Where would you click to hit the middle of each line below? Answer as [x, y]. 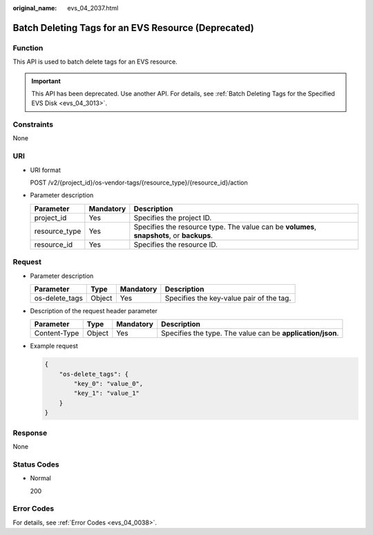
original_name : [35, 8]
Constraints [33, 124]
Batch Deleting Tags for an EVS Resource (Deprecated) [134, 28]
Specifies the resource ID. [175, 244]
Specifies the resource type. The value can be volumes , [225, 227]
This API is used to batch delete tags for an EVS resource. [95, 62]
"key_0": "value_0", [108, 384]
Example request [54, 346]
